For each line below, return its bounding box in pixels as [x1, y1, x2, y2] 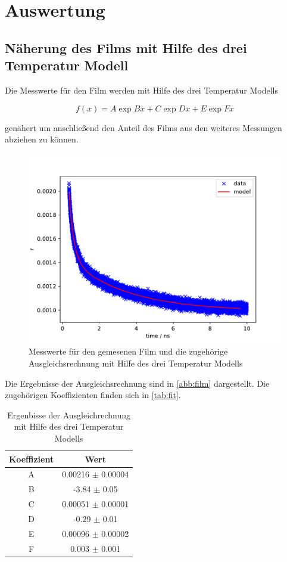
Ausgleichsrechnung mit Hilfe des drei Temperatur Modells [29, 356, 243, 369]
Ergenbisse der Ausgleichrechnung [7, 408, 130, 421]
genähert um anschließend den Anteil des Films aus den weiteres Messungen [5, 121, 282, 133]
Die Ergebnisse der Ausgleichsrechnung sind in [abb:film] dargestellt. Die [5, 377, 270, 389]
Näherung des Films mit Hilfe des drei [5, 38, 247, 57]
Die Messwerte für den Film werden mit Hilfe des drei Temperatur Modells [5, 83, 279, 96]
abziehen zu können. [5, 133, 79, 145]
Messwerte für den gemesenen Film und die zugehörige [29, 345, 228, 358]
